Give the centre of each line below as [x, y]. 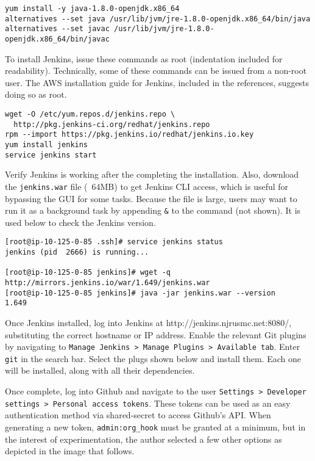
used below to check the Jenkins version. [80, 222]
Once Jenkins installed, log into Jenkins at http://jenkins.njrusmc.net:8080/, [148, 322]
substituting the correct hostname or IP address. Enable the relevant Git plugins [156, 334]
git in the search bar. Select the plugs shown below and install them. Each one [153, 358]
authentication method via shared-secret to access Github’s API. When [138, 415]
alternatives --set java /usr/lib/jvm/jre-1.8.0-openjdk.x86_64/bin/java [158, 19]
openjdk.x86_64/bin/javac [57, 39]
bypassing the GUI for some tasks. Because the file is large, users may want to [151, 198]
